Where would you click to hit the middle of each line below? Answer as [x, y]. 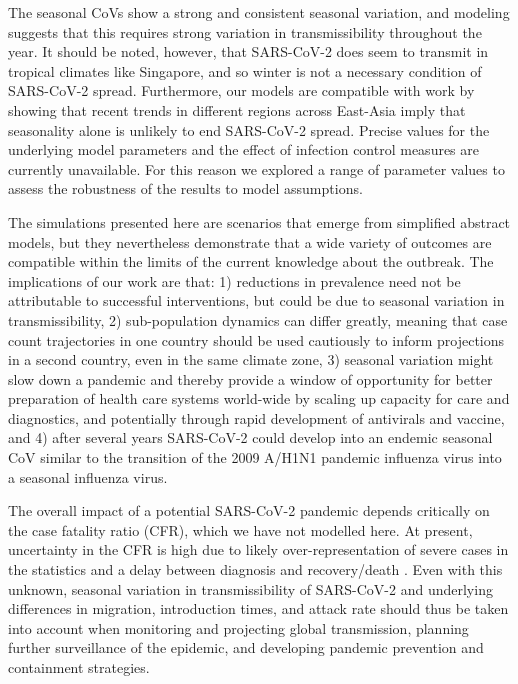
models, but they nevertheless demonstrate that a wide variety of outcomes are [250, 241]
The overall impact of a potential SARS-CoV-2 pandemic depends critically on [249, 510]
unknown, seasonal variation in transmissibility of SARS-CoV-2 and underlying [250, 588]
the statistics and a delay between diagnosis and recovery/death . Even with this [255, 569]
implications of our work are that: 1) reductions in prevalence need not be [234, 280]
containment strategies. [79, 667]
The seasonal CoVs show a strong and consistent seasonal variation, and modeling [259, 12]
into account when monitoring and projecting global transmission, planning [238, 627]
